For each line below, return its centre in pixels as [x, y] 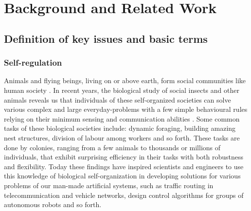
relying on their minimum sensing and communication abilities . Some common [122, 118]
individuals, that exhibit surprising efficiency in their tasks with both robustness [124, 157]
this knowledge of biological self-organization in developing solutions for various [122, 176]
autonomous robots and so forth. [53, 204]
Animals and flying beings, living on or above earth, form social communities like [125, 80]
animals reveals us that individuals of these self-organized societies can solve [117, 99]
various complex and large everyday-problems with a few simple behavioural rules [126, 109]
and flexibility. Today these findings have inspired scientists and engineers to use [124, 166]
